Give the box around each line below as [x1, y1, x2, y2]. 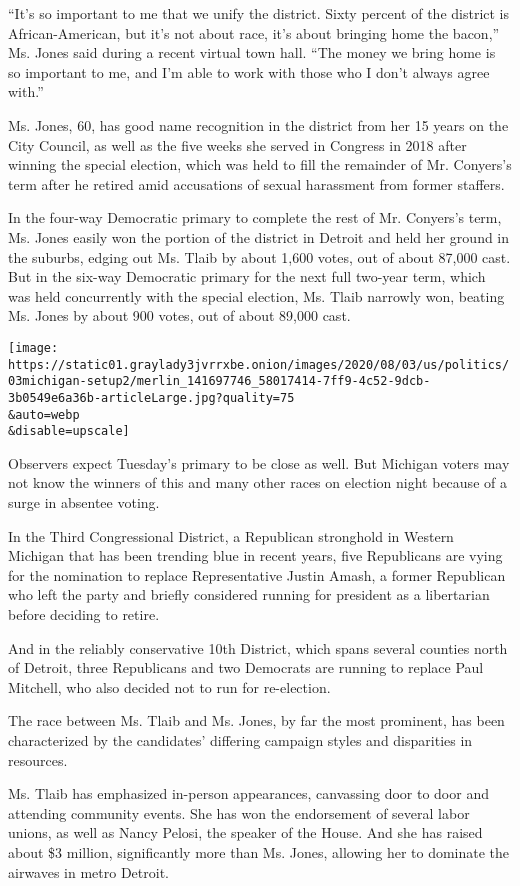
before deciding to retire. [8, 604, 160, 624]
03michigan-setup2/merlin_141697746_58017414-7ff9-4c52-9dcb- [8, 374, 431, 389]
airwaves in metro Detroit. [8, 861, 169, 882]
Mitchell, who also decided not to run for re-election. [8, 676, 331, 697]
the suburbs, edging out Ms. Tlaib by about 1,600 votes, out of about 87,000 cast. [8, 246, 511, 267]
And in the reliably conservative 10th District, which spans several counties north [8, 637, 508, 658]
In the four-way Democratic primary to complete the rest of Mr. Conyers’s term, [8, 207, 502, 228]
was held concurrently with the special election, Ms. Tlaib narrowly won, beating [8, 285, 505, 306]
